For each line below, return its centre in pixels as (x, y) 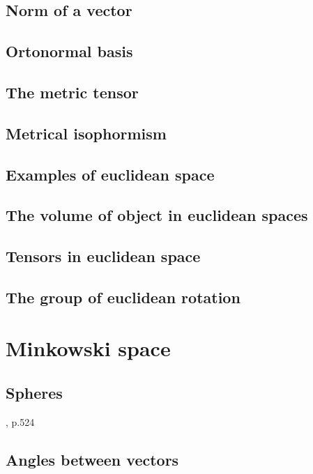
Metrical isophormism (86, 133)
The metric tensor (72, 92)
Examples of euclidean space (110, 174)
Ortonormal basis (69, 51)
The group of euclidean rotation (123, 297)
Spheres (34, 393)
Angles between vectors (92, 459)
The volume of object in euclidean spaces (157, 215)
